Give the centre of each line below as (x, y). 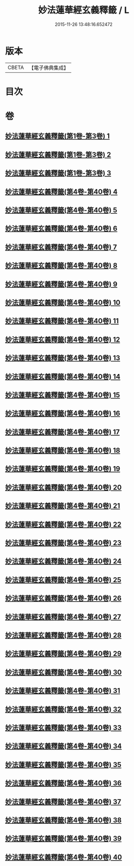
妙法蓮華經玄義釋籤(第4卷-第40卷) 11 (62, 321)
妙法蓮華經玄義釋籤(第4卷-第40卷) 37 (63, 802)
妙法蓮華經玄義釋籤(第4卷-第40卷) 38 (64, 820)
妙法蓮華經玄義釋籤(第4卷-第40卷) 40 (64, 857)
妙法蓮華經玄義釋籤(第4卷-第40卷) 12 (63, 339)
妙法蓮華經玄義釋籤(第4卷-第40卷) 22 (63, 524)
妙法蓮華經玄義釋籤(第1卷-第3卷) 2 (58, 155)
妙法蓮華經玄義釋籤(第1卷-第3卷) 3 (58, 173)
